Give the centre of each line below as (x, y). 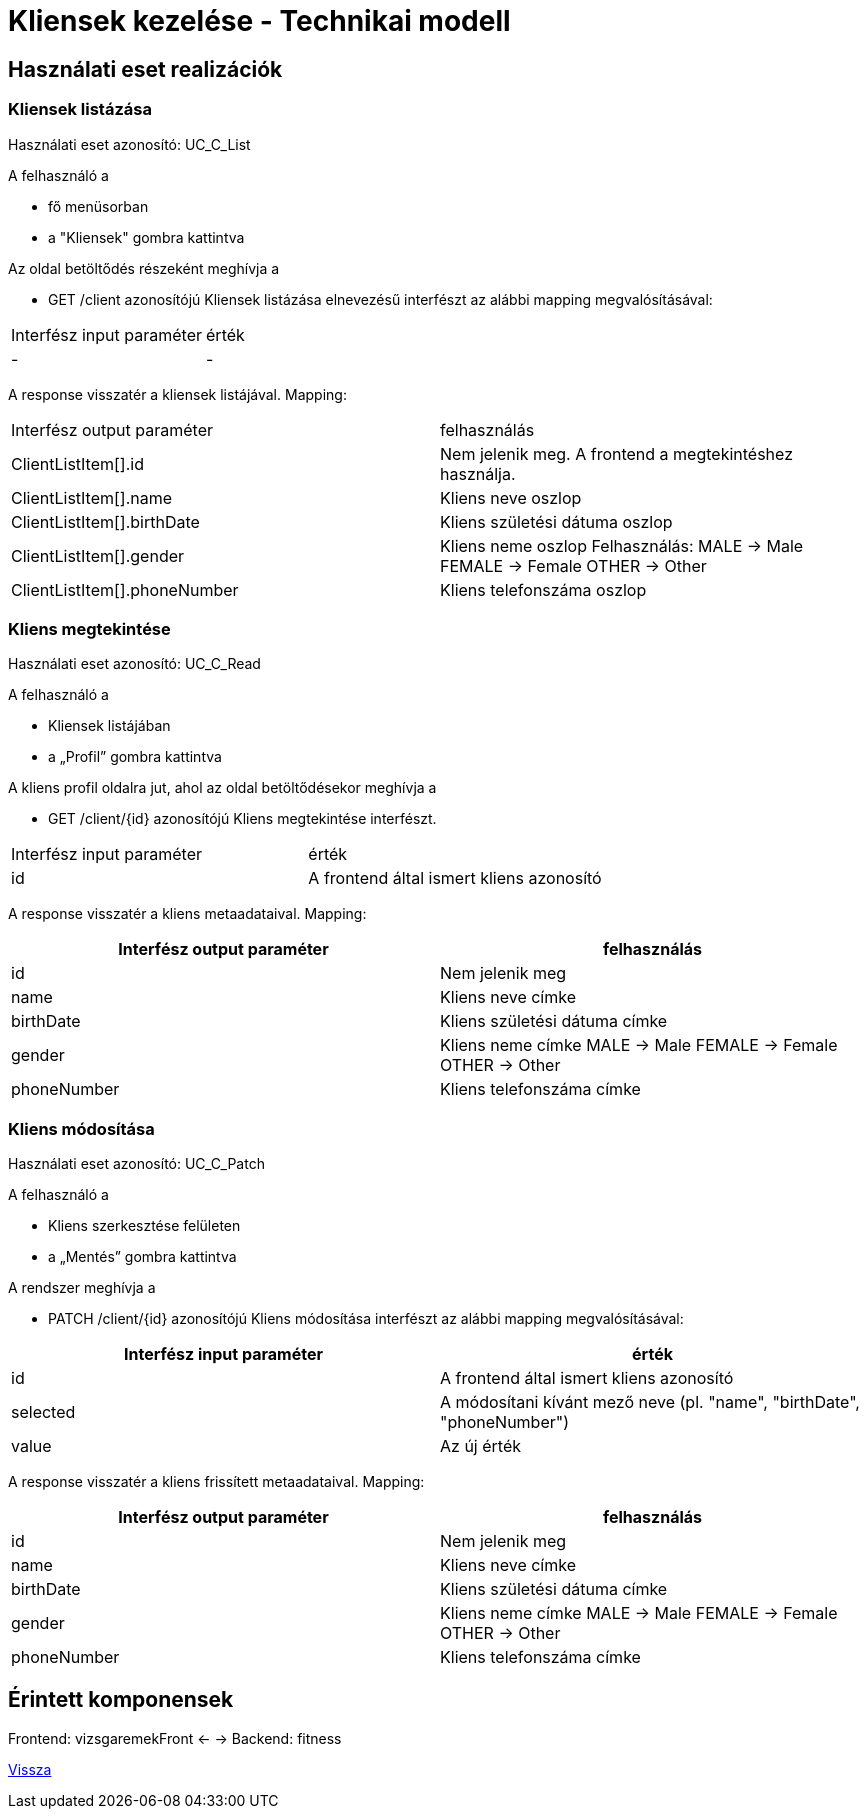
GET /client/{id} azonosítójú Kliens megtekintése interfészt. (242, 819)
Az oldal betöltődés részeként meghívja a (144, 268)
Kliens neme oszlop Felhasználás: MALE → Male (622, 545)
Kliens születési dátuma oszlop (556, 521)
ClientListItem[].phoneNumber (125, 589)
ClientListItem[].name (92, 497)
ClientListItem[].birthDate (105, 521)
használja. (478, 473)
